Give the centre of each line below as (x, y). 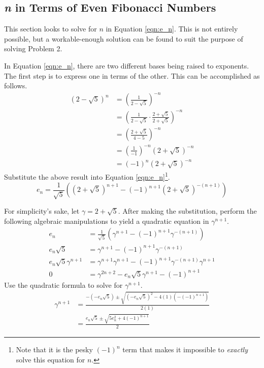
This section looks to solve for (51, 29)
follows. (16, 86)
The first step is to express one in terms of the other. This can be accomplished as (132, 75)
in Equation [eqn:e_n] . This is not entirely (172, 29)
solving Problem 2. (33, 48)
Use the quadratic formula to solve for (63, 285)
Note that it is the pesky (54, 349)
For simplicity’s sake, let (42, 211)
